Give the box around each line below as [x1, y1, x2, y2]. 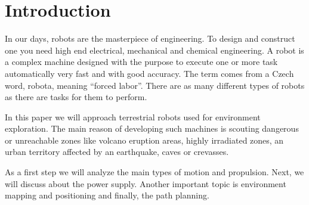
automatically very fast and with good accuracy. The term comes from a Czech [5, 67, 294, 79]
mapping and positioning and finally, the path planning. [5, 189, 209, 201]
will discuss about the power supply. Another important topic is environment [5, 177, 286, 190]
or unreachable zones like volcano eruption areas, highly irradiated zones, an [5, 133, 284, 146]
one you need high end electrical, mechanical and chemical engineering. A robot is [5, 44, 304, 56]
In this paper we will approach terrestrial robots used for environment [5, 110, 261, 123]
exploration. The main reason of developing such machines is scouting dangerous [5, 122, 299, 135]
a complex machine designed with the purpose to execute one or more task [5, 55, 278, 68]
